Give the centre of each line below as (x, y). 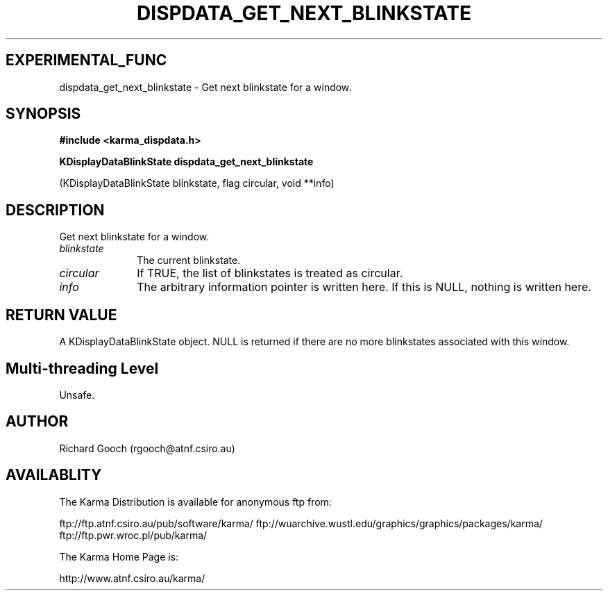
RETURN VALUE (61, 315)
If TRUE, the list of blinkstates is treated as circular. (270, 273)
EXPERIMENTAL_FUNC (86, 60)
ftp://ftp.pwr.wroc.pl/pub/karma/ (133, 535)
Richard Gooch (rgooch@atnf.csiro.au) (147, 448)
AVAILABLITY (54, 475)
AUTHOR (37, 422)
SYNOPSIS (43, 114)
